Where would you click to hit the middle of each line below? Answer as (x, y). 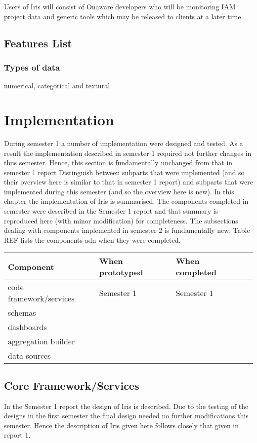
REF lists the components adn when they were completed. (92, 240)
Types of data (32, 67)
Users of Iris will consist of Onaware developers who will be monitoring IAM (120, 6)
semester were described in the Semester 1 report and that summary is (111, 211)
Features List (38, 43)
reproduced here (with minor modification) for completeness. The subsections (121, 220)
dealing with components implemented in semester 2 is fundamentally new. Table (127, 230)
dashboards (27, 327)
